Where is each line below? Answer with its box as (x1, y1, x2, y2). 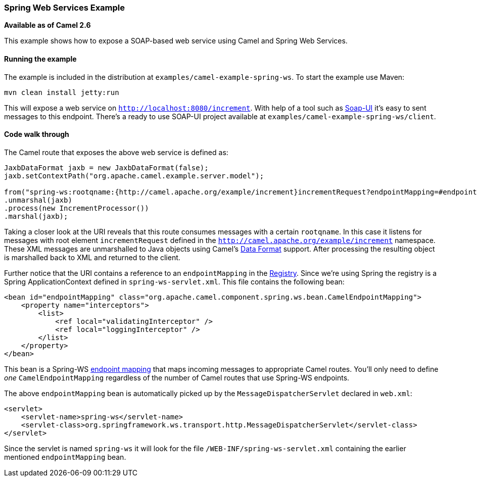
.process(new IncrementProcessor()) (4, 204, 149, 212)
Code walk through (4, 130, 69, 139)
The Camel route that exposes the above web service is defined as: (4, 148, 228, 157)
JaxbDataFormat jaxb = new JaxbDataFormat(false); (4, 163, 209, 172)
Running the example (4, 54, 77, 63)
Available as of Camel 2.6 (4, 21, 91, 30)
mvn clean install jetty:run (4, 88, 119, 97)
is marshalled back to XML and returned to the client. (4, 253, 180, 262)
